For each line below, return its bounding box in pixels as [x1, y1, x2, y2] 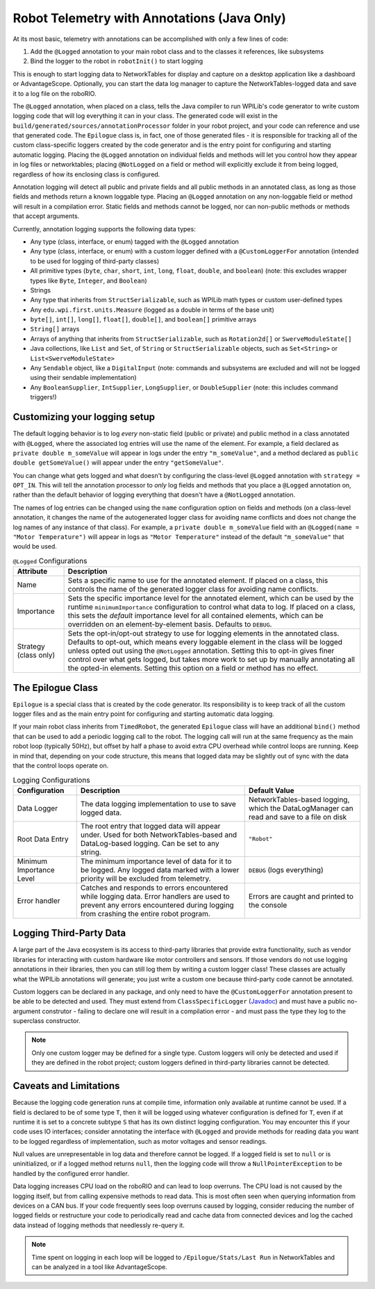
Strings [30, 285, 51, 294]
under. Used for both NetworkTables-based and [80, 830, 237, 840]
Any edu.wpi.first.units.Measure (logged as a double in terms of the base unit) [30, 306, 274, 314]
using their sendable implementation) [30, 374, 137, 382]
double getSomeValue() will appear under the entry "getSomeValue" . [12, 458, 224, 467]
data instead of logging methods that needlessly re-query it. [12, 1221, 185, 1229]
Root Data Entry [17, 834, 69, 844]
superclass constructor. [12, 1017, 81, 1025]
